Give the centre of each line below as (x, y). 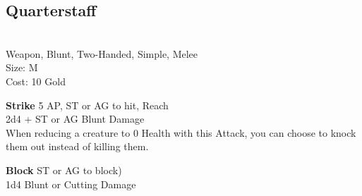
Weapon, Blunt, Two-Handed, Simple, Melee (102, 53)
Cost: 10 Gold (36, 81)
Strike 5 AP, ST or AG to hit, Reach (87, 105)
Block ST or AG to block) (64, 170)
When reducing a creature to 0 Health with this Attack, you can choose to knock (181, 132)
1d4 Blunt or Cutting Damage (71, 184)
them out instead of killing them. (77, 146)
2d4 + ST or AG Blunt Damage (75, 119)
